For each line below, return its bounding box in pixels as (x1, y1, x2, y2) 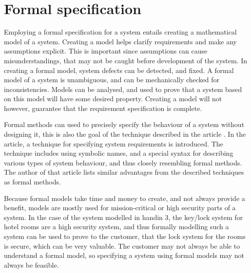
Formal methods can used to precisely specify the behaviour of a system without (4, 119, 245, 129)
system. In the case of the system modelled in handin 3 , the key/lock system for (4, 212, 243, 222)
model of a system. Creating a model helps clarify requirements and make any (4, 36, 237, 46)
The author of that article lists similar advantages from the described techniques (4, 167, 244, 177)
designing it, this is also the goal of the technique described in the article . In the (4, 129, 246, 139)
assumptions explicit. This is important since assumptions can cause (4, 46, 208, 56)
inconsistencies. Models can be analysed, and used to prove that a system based (4, 84, 242, 94)
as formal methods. (4, 177, 61, 187)
